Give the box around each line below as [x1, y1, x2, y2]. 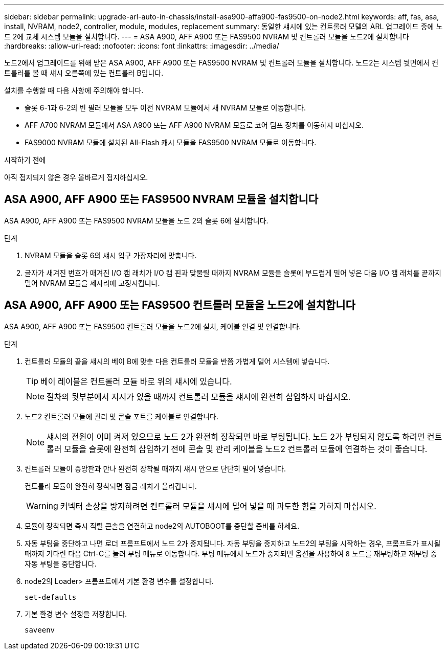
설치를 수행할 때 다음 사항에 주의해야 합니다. [4, 86, 144, 95]
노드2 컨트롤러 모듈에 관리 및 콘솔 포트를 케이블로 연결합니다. [25, 412, 218, 421]
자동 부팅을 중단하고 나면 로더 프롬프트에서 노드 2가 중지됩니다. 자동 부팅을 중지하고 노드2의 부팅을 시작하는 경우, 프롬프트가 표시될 [25, 538, 441, 548]
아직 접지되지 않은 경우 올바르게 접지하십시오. [4, 173, 148, 182]
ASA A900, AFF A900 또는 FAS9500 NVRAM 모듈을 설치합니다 [4, 193, 319, 206]
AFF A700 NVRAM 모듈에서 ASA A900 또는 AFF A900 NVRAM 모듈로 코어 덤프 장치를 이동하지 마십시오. [25, 121, 364, 129]
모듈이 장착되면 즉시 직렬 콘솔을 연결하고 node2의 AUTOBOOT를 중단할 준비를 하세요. [25, 521, 300, 530]
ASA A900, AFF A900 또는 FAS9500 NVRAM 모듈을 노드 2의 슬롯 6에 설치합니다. [4, 216, 268, 225]
